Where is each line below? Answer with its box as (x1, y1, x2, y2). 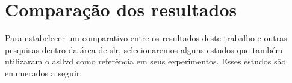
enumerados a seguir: (5, 66, 82, 79)
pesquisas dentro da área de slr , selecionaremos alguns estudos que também (5, 43, 283, 56)
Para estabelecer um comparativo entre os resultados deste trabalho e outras (5, 32, 287, 44)
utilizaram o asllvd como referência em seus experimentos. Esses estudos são (5, 55, 286, 67)
